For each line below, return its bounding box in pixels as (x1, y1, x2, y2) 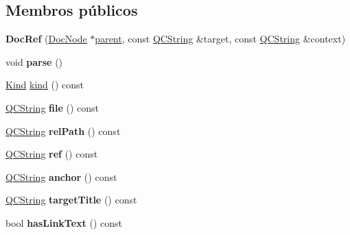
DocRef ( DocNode (5, 32, 87, 46)
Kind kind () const (5, 77, 84, 92)
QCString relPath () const (5, 123, 121, 138)
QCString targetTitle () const (5, 193, 137, 207)
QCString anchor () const (5, 169, 117, 184)
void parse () (5, 54, 63, 69)
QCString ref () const (5, 147, 98, 161)
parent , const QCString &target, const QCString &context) (95, 32, 346, 46)
